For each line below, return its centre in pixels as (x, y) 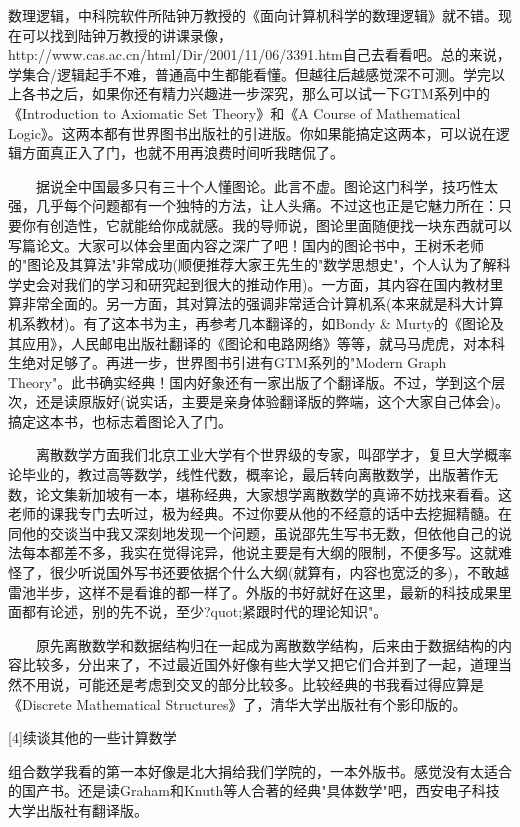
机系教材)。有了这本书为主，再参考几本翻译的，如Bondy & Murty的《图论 (249, 322)
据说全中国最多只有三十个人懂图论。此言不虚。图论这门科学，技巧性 (259, 185)
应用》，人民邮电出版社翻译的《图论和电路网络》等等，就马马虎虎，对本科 (263, 342)
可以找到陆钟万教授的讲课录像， (126, 34)
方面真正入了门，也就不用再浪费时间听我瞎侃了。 (182, 152)
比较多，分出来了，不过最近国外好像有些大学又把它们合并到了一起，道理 (259, 664)
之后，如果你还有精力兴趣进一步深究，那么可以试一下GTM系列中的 (269, 93)
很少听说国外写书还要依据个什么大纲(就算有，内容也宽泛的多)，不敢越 (279, 572)
